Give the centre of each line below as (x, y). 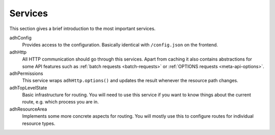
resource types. (39, 123)
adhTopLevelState (28, 88)
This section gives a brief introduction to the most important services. (82, 29)
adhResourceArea (28, 109)
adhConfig (20, 38)
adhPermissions (26, 73)
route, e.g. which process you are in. (61, 102)
